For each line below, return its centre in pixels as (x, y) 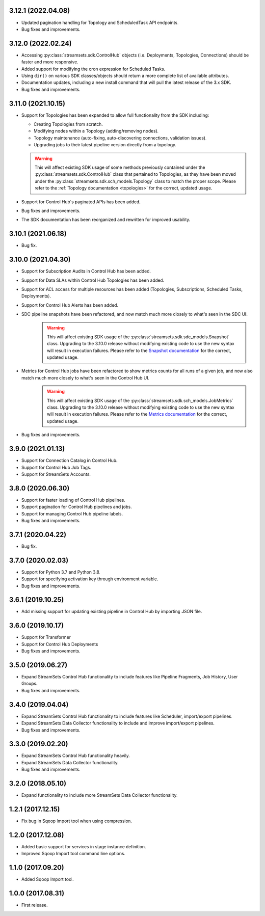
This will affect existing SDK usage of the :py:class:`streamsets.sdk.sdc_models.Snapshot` (138, 337)
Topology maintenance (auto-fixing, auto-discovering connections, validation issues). (120, 138)
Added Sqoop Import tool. (47, 879)
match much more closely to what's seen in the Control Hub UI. (85, 377)
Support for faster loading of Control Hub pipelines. (73, 500)
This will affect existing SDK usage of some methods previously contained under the (120, 167)
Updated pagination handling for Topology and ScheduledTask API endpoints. (100, 23)
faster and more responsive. (50, 62)
